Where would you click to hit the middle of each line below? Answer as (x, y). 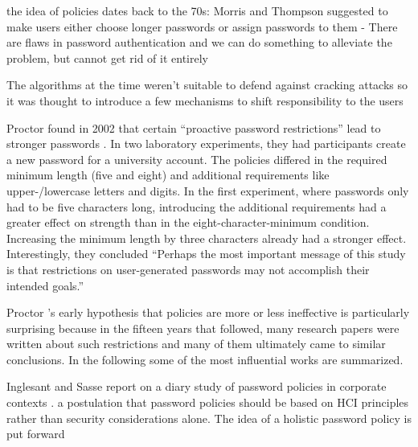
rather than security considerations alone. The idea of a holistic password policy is (209, 418)
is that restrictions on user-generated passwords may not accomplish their (188, 269)
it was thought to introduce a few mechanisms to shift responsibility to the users (205, 100)
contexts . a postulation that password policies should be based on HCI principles (208, 402)
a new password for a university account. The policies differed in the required (197, 159)
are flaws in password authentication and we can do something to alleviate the (199, 42)
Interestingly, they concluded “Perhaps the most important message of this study (206, 254)
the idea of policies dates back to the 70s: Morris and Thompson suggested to (197, 10)
